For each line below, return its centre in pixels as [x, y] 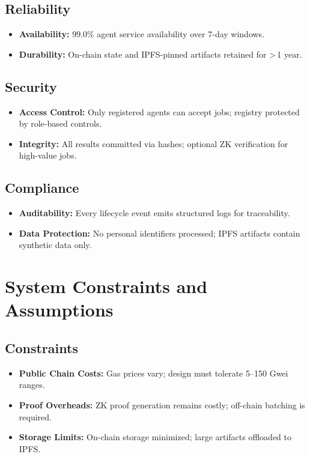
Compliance [42, 188]
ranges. [32, 385]
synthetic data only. [55, 245]
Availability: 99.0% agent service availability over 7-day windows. [142, 34]
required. [35, 416]
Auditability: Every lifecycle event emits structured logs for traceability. [154, 213]
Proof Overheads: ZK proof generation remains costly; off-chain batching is [162, 404]
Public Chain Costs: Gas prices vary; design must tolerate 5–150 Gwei [153, 373]
